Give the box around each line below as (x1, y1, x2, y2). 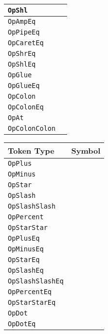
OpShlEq (8, 60, 36, 68)
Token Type (8, 145, 54, 156)
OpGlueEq (8, 82, 40, 89)
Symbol (71, 145, 101, 156)
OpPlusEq (8, 234, 40, 242)
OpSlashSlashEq (8, 277, 64, 285)
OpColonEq (8, 103, 44, 111)
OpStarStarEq (8, 299, 56, 306)
